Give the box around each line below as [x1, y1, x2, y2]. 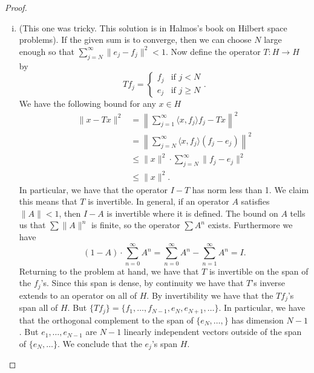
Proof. [5, 1, 27, 13]
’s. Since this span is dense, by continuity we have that [41, 276, 244, 289]
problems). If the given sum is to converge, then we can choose [19, 33, 252, 46]
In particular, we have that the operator [19, 183, 168, 196]
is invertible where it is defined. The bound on [106, 206, 278, 219]
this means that [19, 195, 77, 208]
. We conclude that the [57, 337, 142, 349]
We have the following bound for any [19, 97, 156, 110]
